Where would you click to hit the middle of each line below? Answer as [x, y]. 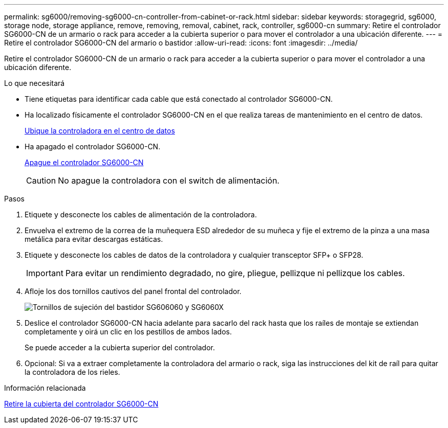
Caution [41, 181]
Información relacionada [45, 388]
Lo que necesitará [35, 83]
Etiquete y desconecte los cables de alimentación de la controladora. [141, 215]
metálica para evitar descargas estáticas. [94, 239]
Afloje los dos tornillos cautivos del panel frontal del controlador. [133, 291]
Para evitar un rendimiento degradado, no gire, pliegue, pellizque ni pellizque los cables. [235, 273]
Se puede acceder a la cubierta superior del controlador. [120, 347]
